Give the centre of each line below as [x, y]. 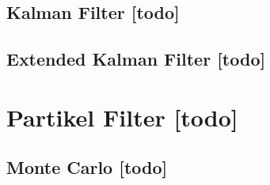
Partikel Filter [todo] [122, 117]
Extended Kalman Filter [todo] [136, 59]
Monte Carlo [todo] [87, 167]
